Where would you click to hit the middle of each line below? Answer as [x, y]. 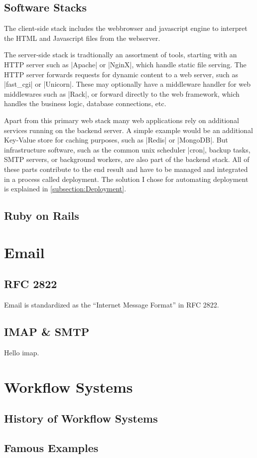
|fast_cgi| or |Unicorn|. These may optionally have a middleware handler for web [128, 84]
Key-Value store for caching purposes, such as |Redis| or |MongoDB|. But [116, 140]
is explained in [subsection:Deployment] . [65, 189]
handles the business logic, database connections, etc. [85, 103]
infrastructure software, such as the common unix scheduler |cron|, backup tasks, [127, 149]
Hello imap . [22, 352]
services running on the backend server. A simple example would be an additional [128, 130]
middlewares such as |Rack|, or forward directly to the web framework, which [122, 93]
